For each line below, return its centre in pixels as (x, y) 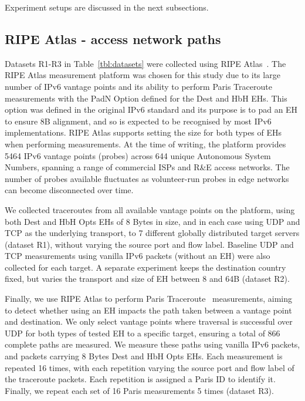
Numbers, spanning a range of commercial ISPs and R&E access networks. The (147, 167)
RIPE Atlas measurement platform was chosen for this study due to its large (143, 75)
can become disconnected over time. (69, 190)
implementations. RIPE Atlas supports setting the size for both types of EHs (143, 132)
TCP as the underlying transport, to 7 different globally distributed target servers (152, 233)
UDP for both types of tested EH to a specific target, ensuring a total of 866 (143, 333)
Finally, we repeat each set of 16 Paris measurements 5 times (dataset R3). (139, 390)
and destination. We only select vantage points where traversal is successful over (149, 321)
